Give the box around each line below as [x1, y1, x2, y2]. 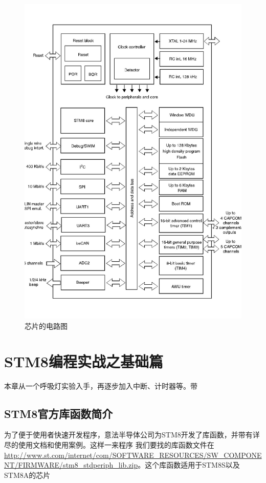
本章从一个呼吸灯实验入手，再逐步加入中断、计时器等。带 [4, 380, 197, 391]
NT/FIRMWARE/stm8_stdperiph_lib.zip [4, 459, 138, 470]
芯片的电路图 [25, 320, 68, 331]
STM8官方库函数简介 [4, 405, 113, 421]
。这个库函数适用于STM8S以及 [138, 459, 240, 470]
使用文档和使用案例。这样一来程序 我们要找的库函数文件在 [18, 439, 214, 450]
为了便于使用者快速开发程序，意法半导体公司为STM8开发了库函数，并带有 [4, 429, 253, 440]
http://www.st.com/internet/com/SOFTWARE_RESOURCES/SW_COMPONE [4, 449, 262, 460]
